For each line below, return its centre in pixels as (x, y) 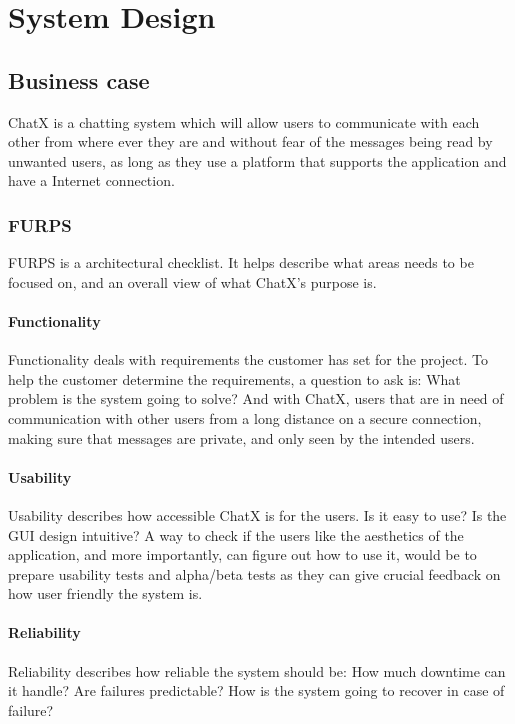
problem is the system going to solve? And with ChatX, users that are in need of (256, 398)
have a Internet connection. (91, 180)
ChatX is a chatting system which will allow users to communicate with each (244, 121)
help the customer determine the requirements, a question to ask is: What (234, 378)
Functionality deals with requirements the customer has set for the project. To (248, 359)
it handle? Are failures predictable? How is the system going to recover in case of (256, 690)
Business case (79, 79)
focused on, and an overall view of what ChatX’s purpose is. (192, 281)
